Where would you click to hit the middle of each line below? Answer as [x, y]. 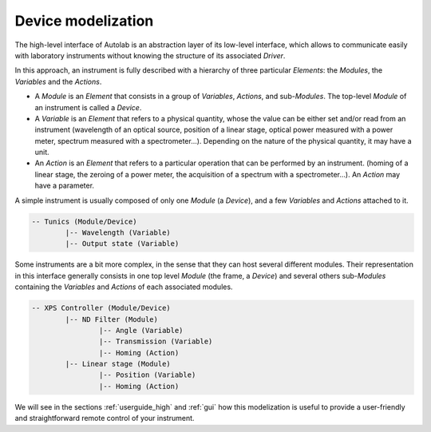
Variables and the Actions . [58, 81]
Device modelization [84, 21]
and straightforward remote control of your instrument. [105, 418]
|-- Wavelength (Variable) [118, 233]
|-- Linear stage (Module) [118, 364]
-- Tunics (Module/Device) [84, 221]
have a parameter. [65, 186]
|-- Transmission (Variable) [156, 342]
